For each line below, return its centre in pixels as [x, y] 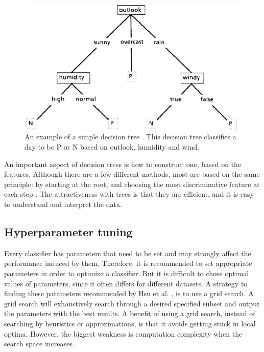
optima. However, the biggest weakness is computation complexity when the [123, 333]
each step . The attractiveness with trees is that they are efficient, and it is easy [129, 194]
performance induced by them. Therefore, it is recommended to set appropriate [128, 263]
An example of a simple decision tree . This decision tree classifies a [130, 137]
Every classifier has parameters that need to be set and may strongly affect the [128, 253]
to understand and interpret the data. [63, 204]
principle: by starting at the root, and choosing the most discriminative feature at [132, 184]
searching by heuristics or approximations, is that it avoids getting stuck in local [130, 323]
